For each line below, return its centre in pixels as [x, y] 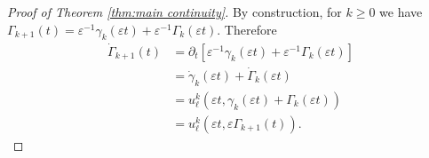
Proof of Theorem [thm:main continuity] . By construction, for [175, 12]
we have [401, 12]
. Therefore [247, 29]
